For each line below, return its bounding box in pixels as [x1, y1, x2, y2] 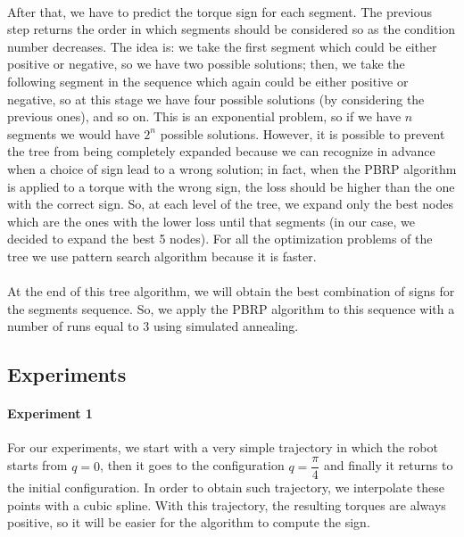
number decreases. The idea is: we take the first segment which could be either [7, 37, 437, 55]
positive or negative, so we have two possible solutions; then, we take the [7, 54, 405, 73]
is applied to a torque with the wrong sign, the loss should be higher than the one [7, 177, 455, 195]
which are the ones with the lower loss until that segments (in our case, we [7, 211, 416, 230]
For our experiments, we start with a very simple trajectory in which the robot [7, 438, 438, 457]
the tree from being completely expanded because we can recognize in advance [7, 142, 435, 161]
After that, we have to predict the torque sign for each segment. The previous [7, 2, 432, 21]
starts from [7, 456, 68, 475]
